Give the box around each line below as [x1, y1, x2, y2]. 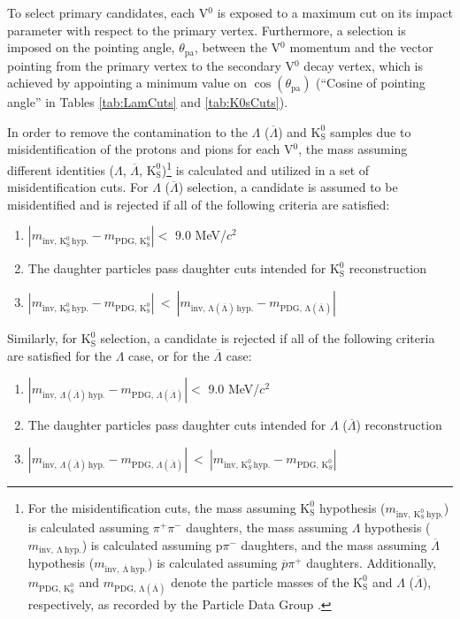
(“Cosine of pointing [316, 73, 425, 92]
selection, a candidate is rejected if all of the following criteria [100, 329, 435, 348]
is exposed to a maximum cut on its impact [217, 4, 453, 21]
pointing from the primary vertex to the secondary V [7, 56, 295, 74]
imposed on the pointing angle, [7, 38, 175, 57]
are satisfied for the [7, 346, 112, 364]
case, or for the [128, 346, 210, 364]
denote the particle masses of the [171, 572, 349, 591]
